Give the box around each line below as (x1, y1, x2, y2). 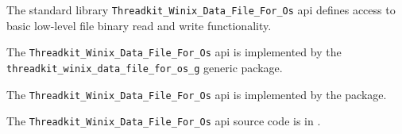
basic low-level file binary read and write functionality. (6, 17, 272, 33)
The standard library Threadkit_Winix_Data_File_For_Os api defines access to (6, 2, 396, 17)
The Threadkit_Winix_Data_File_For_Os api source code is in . (6, 113, 321, 129)
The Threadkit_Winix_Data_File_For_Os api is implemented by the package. (6, 86, 387, 102)
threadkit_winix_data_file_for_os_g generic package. (6, 59, 283, 75)
